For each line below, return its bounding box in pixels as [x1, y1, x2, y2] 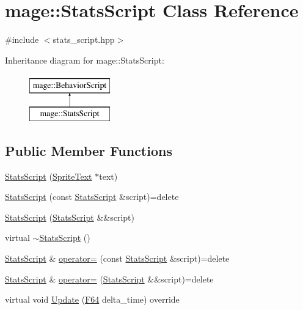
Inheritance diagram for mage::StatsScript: [5, 53, 164, 66]
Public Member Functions [5, 141, 172, 160]
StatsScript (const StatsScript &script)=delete [5, 190, 179, 203]
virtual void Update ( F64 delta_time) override [5, 293, 180, 306]
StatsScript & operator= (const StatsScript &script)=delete [5, 252, 230, 265]
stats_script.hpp [53, 33, 115, 46]
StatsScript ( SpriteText [5, 169, 92, 182]
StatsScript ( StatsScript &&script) [5, 210, 134, 223]
